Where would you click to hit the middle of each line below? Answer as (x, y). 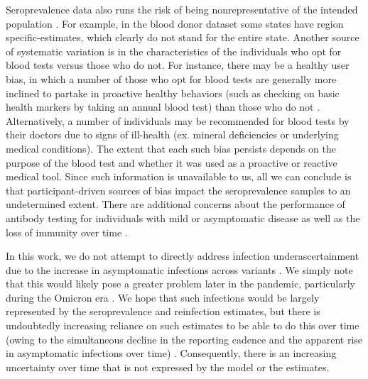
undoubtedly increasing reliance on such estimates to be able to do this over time (183, 325)
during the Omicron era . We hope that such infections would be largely (163, 297)
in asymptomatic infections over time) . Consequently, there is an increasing (171, 353)
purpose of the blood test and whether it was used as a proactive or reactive (172, 162)
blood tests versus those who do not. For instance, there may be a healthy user (178, 65)
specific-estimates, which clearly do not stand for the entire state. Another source (183, 37)
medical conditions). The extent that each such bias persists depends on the (171, 148)
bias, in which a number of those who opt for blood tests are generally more (171, 78)
